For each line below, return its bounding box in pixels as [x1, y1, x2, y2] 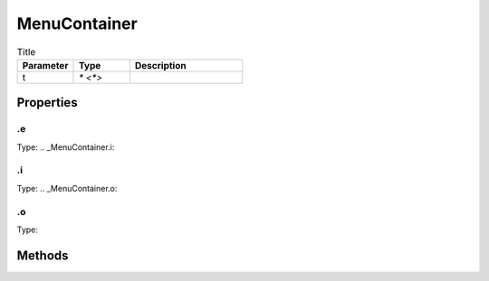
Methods [16, 248, 69, 263]
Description [134, 59, 187, 71]
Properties [16, 95, 78, 110]
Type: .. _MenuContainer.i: [16, 141, 115, 153]
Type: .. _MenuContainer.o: [16, 183, 118, 193]
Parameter [22, 59, 69, 71]
